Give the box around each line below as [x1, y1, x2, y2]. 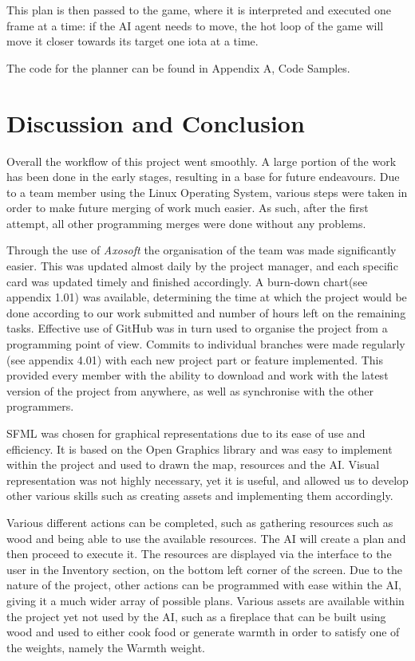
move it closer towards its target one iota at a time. [6, 33, 259, 49]
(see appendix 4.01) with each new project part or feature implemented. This [6, 351, 384, 368]
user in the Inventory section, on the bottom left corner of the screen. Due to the [6, 561, 403, 577]
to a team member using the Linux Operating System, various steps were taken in [6, 183, 408, 200]
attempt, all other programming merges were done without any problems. [6, 214, 366, 231]
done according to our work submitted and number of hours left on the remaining [6, 304, 406, 321]
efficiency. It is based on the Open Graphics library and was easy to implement [6, 440, 393, 457]
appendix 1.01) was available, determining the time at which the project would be [6, 289, 407, 305]
